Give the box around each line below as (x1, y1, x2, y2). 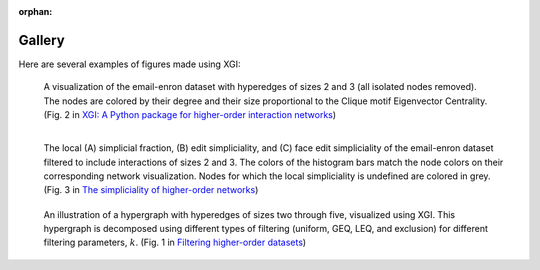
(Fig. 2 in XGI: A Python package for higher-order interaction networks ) (43, 109, 337, 121)
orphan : (18, 6, 53, 17)
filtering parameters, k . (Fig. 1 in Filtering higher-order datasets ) (43, 236, 307, 249)
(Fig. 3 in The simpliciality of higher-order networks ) (43, 184, 259, 196)
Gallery (18, 31, 65, 49)
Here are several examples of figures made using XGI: (18, 58, 241, 70)
